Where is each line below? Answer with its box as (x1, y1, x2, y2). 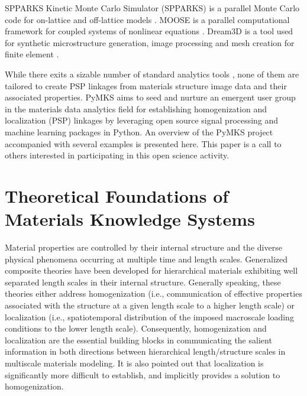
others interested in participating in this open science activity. (5, 149, 230, 161)
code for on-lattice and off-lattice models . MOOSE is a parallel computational (5, 13, 290, 25)
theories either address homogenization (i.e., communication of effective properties (5, 287, 302, 300)
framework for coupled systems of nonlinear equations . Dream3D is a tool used (5, 25, 293, 37)
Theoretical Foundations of (5, 183, 229, 207)
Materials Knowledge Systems (5, 207, 255, 231)
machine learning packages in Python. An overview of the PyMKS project (5, 125, 273, 138)
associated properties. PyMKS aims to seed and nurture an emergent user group (5, 91, 296, 103)
